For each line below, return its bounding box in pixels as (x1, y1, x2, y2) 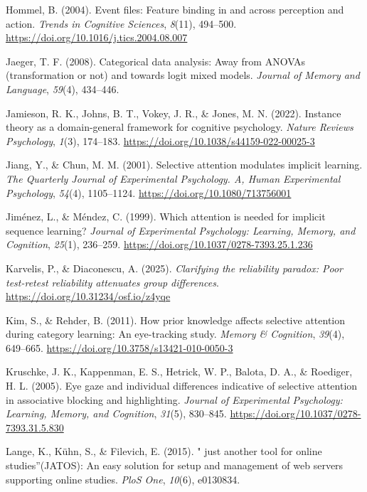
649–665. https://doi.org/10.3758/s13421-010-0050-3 (6, 340, 233, 355)
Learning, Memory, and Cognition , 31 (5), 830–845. (6, 406, 227, 421)
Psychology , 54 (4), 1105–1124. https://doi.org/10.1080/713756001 (6, 185, 292, 200)
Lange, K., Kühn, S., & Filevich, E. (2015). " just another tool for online (6, 444, 322, 459)
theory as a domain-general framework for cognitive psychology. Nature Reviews (6, 119, 353, 134)
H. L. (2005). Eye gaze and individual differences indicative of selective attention (6, 378, 358, 393)
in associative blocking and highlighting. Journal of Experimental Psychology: (6, 392, 343, 407)
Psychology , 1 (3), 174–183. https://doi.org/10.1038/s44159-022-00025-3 (6, 133, 315, 148)
